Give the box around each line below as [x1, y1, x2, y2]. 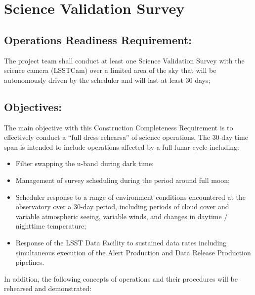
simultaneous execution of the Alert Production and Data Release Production [15, 247, 251, 257]
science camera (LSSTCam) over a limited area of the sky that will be [4, 65, 216, 75]
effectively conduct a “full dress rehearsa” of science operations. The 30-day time [4, 132, 248, 142]
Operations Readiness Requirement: [4, 32, 192, 47]
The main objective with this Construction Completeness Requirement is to [4, 122, 233, 132]
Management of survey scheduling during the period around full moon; [15, 175, 230, 185]
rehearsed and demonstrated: [4, 283, 91, 294]
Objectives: [4, 99, 62, 114]
